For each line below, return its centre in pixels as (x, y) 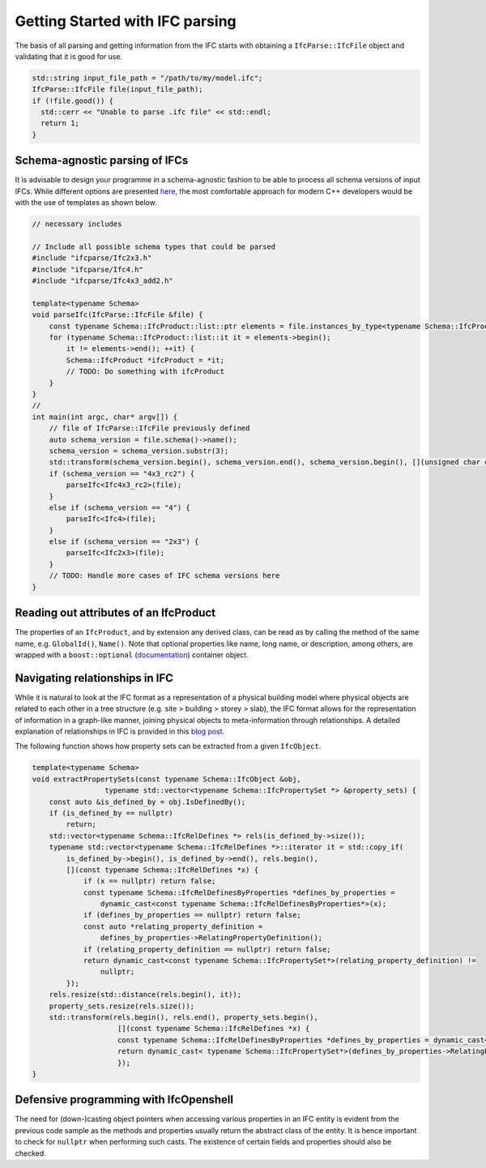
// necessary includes (77, 224)
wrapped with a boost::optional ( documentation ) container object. (132, 655)
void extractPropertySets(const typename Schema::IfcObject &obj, (166, 779)
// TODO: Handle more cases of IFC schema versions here (164, 576)
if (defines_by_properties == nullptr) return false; (192, 915)
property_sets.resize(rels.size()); (122, 1006)
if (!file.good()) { (72, 101)
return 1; (60, 123)
